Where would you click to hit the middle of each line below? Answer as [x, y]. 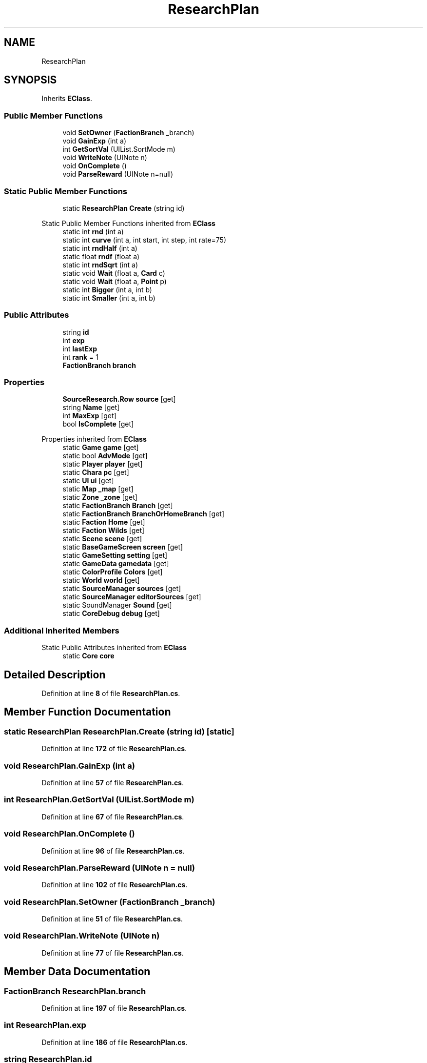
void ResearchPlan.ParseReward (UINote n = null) [100, 868]
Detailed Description [55, 675]
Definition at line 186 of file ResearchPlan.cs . [115, 1042]
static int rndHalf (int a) [100, 248]
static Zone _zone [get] [100, 497]
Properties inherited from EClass [94, 439]
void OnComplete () [95, 166]
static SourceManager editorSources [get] [132, 597]
